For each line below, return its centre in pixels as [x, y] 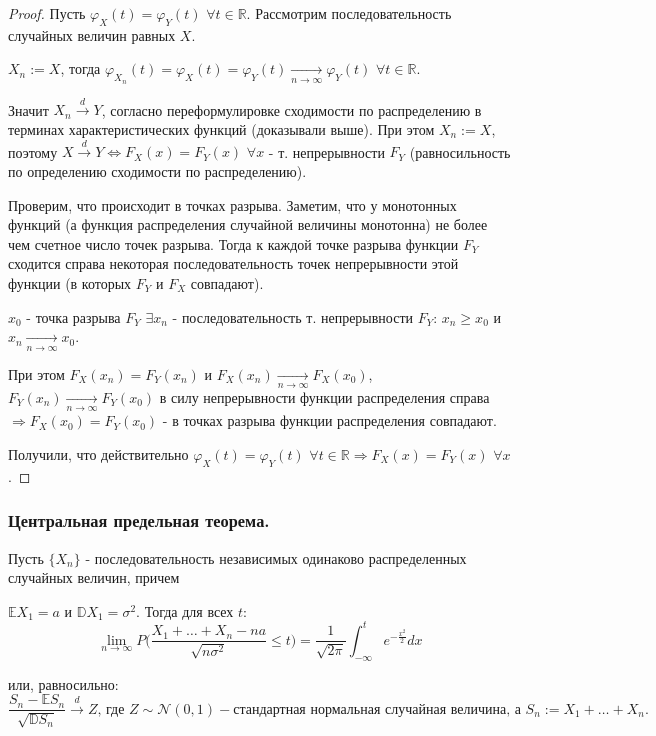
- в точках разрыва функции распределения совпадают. [329, 420]
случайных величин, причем [94, 577]
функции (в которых [70, 282]
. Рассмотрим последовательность [349, 13]
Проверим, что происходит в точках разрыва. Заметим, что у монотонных [232, 204]
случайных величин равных [92, 34]
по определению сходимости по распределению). [157, 170]
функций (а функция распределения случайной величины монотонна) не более [248, 224]
